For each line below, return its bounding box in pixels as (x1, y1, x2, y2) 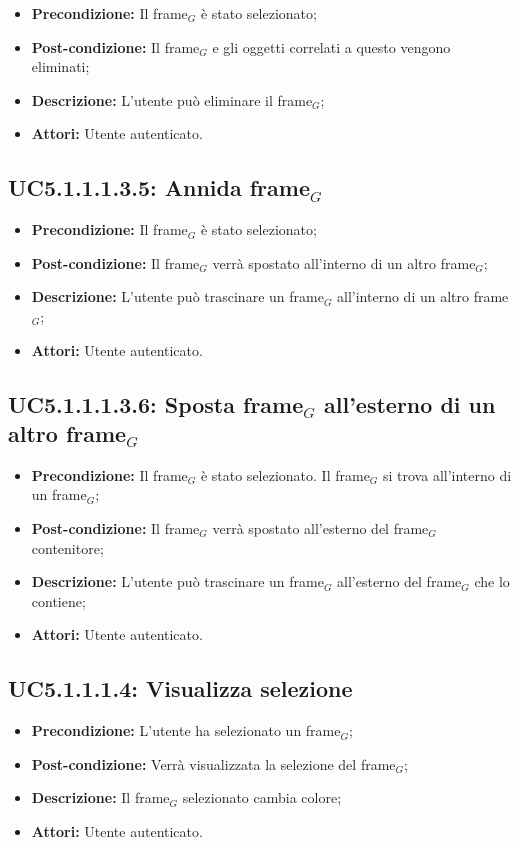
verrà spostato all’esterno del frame (212, 517, 429, 538)
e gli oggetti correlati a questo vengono (212, 36, 451, 57)
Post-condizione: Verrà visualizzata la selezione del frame (31, 753, 396, 774)
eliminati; (31, 56, 90, 77)
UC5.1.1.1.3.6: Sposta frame (8, 388, 304, 419)
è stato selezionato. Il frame (200, 464, 370, 485)
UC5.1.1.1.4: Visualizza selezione (8, 673, 353, 704)
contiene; (31, 590, 86, 611)
